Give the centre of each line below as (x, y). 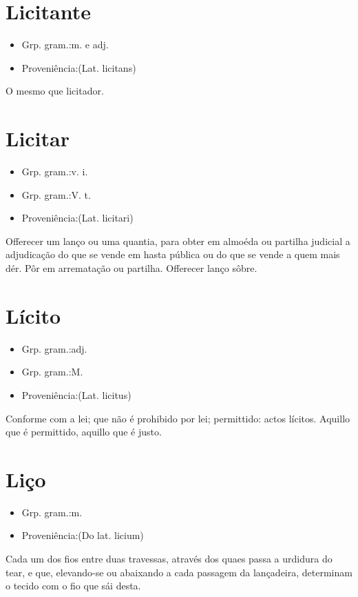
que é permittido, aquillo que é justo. (84, 432)
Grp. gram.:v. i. (55, 172)
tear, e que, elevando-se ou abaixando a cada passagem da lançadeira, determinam (179, 572)
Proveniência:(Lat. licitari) (77, 218)
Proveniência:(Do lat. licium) (83, 535)
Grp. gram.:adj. (54, 348)
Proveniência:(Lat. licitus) (76, 394)
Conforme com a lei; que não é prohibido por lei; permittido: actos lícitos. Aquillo (178, 418)
